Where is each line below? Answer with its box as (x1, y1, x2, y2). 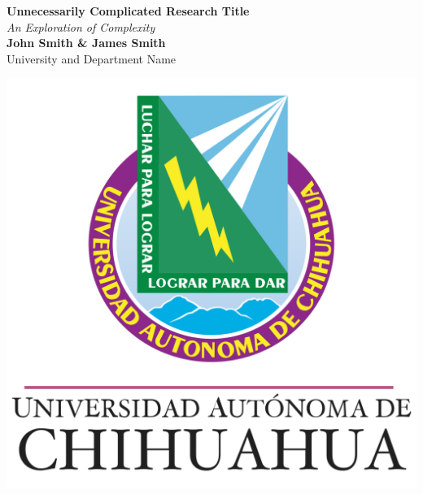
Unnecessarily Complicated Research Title (7, 2, 250, 19)
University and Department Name (7, 50, 177, 67)
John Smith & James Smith (7, 34, 166, 51)
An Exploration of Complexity (7, 18, 155, 35)
